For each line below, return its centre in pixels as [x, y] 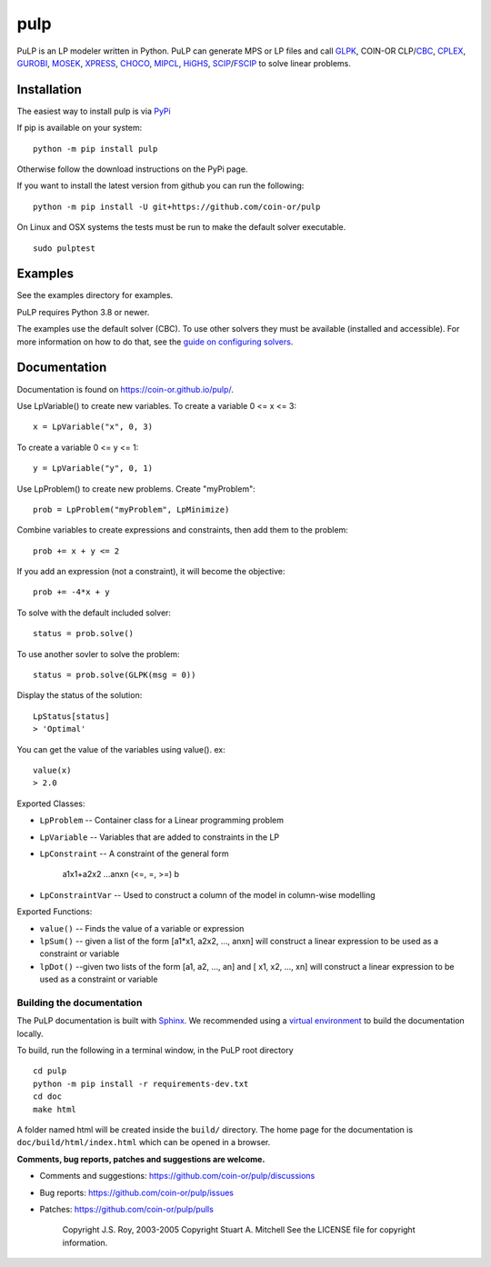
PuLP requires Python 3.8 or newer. [83, 312]
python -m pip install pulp [95, 149]
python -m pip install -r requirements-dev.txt [141, 1083]
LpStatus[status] [71, 716]
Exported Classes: [51, 803]
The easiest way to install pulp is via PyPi [94, 111]
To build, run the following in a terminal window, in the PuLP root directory [155, 1050]
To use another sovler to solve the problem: [99, 653]
